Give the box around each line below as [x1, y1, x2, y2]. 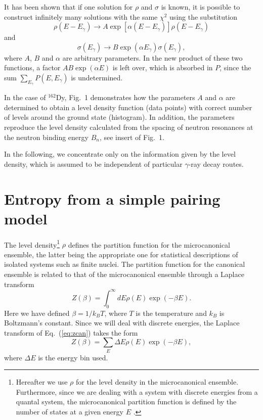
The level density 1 [4, 238, 60, 250]
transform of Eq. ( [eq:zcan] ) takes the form [4, 327, 138, 338]
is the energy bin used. [38, 352, 108, 362]
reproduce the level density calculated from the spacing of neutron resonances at [4, 121, 253, 132]
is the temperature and [136, 307, 207, 318]
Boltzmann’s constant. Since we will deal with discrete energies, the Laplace [4, 317, 240, 328]
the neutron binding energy [4, 131, 89, 142]
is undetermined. [71, 72, 123, 82]
